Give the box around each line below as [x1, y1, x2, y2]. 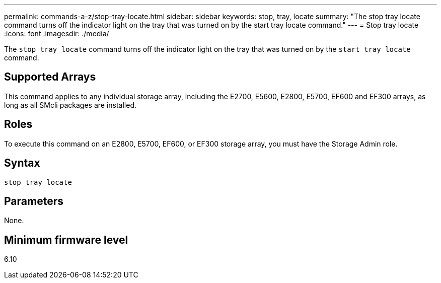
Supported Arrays [4, 70, 96, 84]
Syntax [4, 157, 40, 170]
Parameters [4, 194, 63, 207]
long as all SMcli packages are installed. [4, 100, 136, 109]
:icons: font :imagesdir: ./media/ [4, 29, 109, 38]
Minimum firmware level [4, 233, 128, 246]
